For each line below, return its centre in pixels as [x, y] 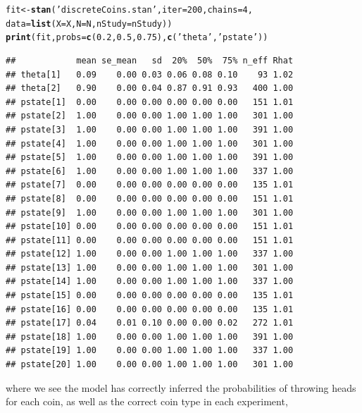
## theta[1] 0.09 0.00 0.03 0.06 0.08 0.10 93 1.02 [150, 74]
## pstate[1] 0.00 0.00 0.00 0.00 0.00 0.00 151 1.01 [150, 102]
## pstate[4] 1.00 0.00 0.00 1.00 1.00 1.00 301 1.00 [150, 143]
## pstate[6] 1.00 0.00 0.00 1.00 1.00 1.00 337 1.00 [150, 171]
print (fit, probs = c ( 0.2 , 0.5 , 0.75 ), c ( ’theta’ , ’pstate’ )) [137, 38]
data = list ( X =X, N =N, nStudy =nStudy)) [89, 24]
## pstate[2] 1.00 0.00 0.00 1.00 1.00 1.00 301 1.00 [150, 116]
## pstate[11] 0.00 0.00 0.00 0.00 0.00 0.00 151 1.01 [150, 240]
